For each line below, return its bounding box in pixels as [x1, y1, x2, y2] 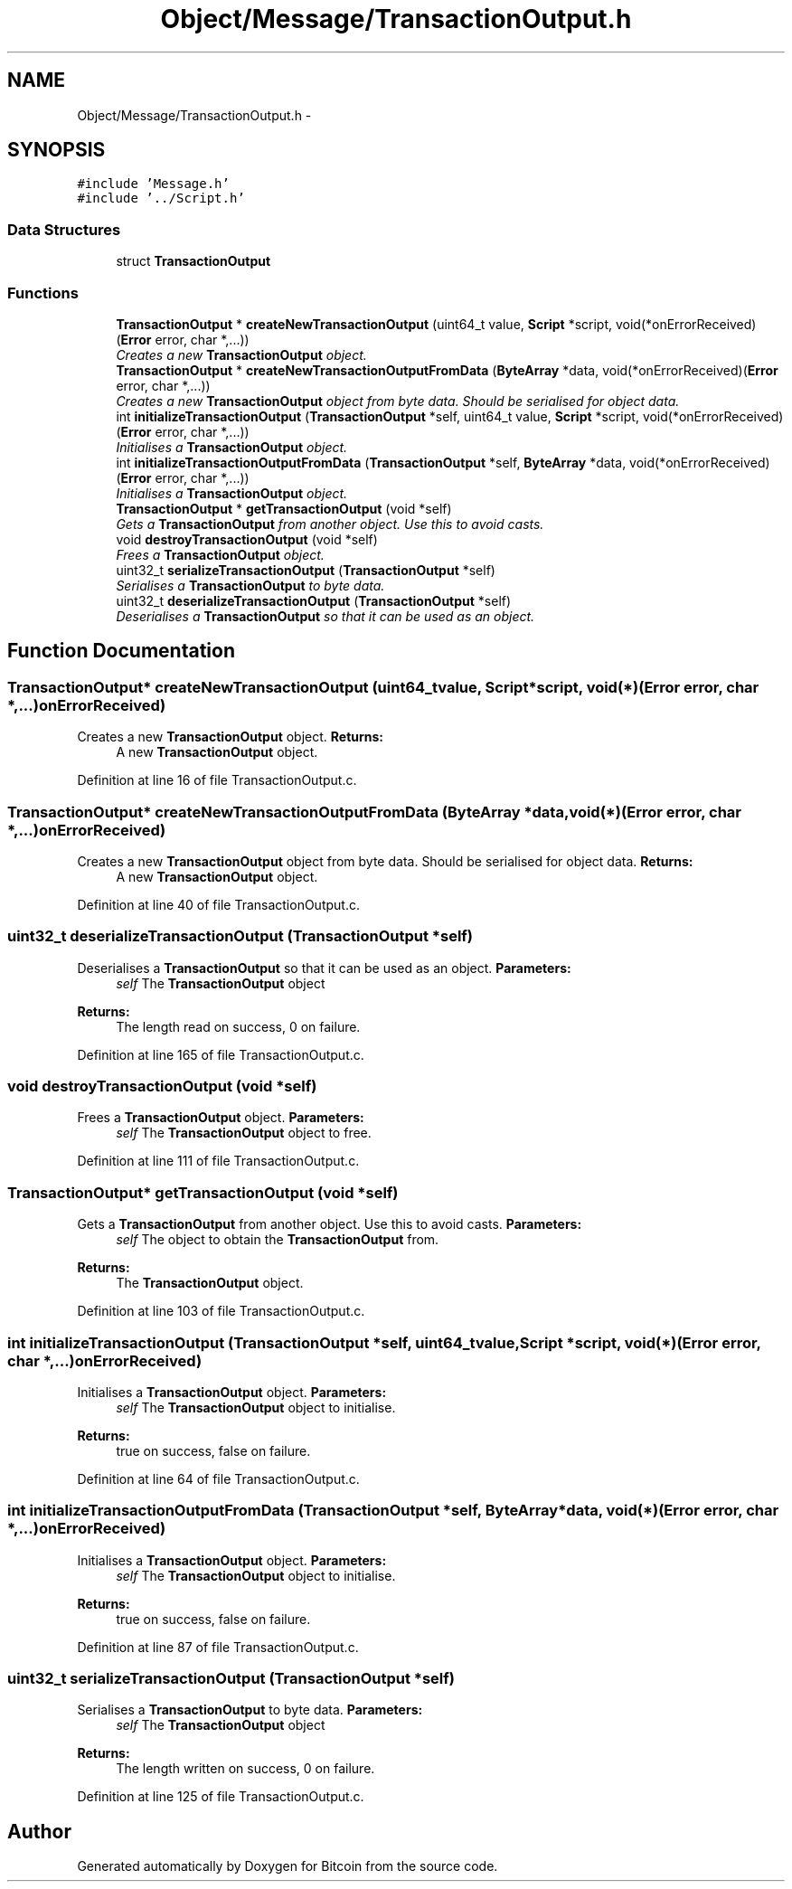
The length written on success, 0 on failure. [116, 1761, 375, 1777]
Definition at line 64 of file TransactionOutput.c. [77, 1470, 360, 1487]
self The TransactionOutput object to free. [116, 1125, 372, 1141]
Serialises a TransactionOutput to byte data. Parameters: [77, 1702, 423, 1718]
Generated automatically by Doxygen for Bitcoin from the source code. [77, 1858, 498, 1875]
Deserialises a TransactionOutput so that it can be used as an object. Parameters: [77, 959, 571, 976]
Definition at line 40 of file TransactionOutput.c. [77, 896, 360, 912]
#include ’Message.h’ [77, 176, 230, 192]
